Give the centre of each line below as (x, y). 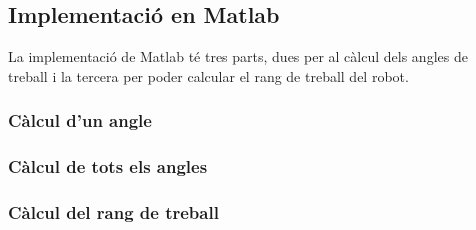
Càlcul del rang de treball (113, 212)
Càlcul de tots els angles (108, 166)
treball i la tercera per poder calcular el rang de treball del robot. (208, 75)
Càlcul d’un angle (80, 120)
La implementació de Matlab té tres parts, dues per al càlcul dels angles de (238, 56)
